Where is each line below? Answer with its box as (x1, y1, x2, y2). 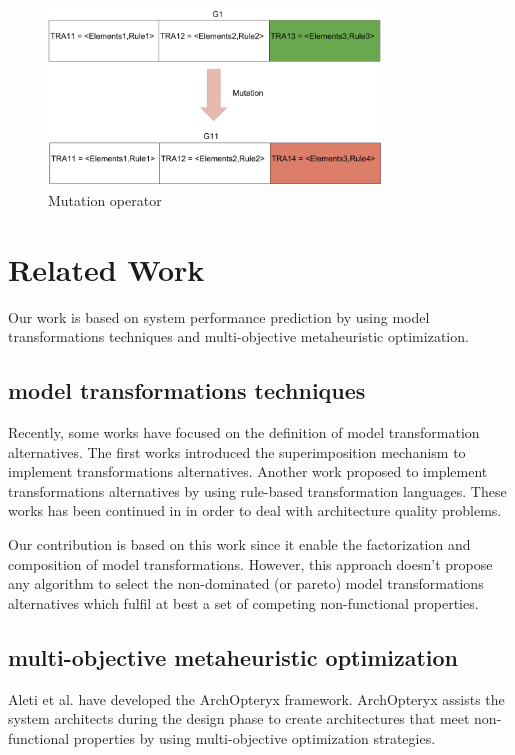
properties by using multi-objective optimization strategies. (73, 727, 436, 748)
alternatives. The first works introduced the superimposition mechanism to (8, 441, 466, 462)
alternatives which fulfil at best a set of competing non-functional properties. (8, 592, 479, 613)
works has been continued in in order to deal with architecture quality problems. (8, 500, 502, 521)
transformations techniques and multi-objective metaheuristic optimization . (8, 326, 469, 347)
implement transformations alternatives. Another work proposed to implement (8, 461, 488, 482)
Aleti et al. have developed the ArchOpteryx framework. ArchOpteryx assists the (8, 688, 505, 709)
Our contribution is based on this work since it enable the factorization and (8, 533, 471, 554)
